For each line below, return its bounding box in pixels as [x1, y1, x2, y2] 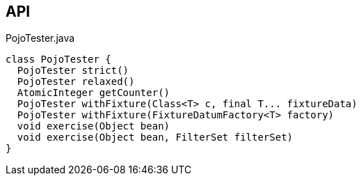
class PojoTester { [6, 54, 111, 65]
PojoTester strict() [17, 65, 129, 77]
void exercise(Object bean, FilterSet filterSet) [17, 132, 294, 143]
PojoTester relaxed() [17, 76, 135, 88]
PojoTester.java [6, 32, 75, 45]
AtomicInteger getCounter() [17, 87, 170, 99]
